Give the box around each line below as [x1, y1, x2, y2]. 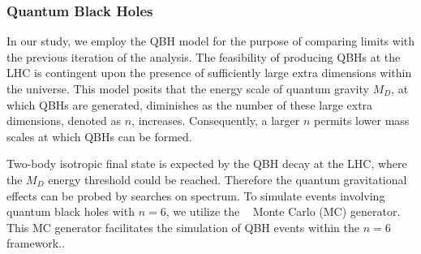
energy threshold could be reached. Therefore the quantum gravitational [48, 170, 407, 187]
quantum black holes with [6, 203, 135, 220]
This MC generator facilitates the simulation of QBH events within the [6, 218, 359, 235]
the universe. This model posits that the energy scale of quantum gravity [6, 80, 369, 97]
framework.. [6, 235, 66, 252]
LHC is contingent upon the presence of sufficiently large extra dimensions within [6, 64, 412, 81]
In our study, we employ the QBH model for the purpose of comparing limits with [6, 32, 415, 50]
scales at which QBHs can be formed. [6, 127, 192, 144]
